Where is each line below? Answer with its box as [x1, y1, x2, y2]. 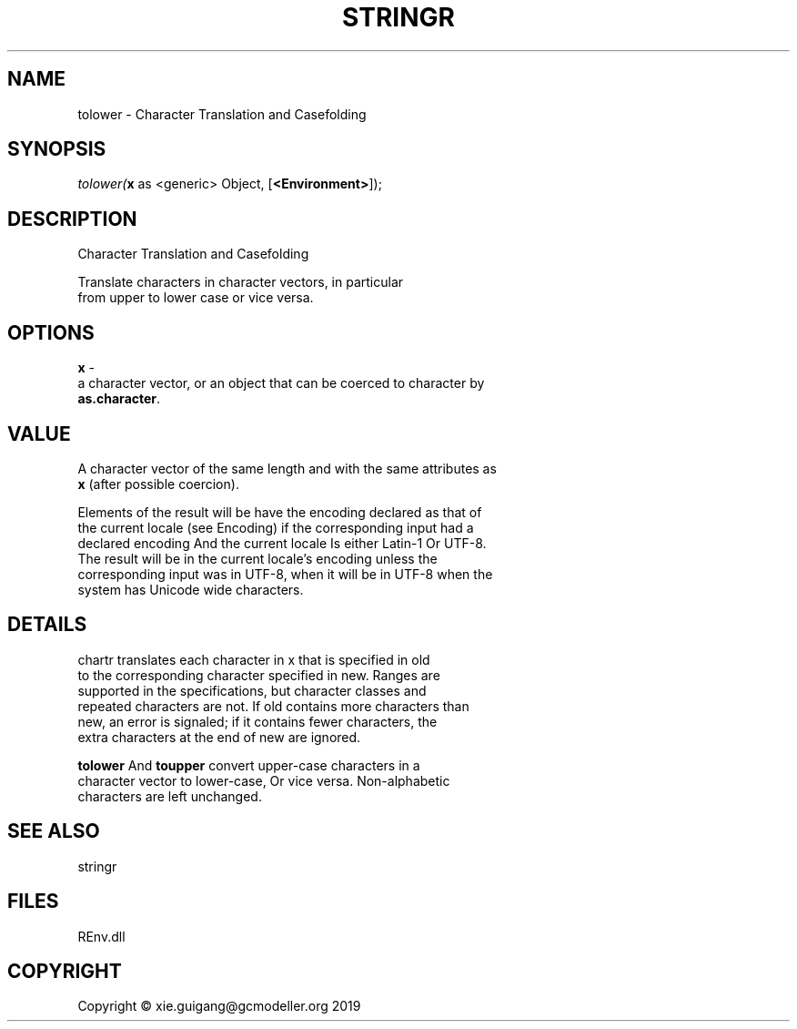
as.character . [77, 391, 161, 407]
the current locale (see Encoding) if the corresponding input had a [77, 519, 474, 535]
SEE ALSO [7, 820, 100, 843]
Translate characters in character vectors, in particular [77, 274, 404, 290]
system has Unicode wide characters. [77, 581, 304, 597]
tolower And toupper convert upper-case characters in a [77, 757, 420, 773]
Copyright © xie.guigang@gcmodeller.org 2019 [77, 998, 361, 1014]
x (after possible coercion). [77, 475, 239, 492]
